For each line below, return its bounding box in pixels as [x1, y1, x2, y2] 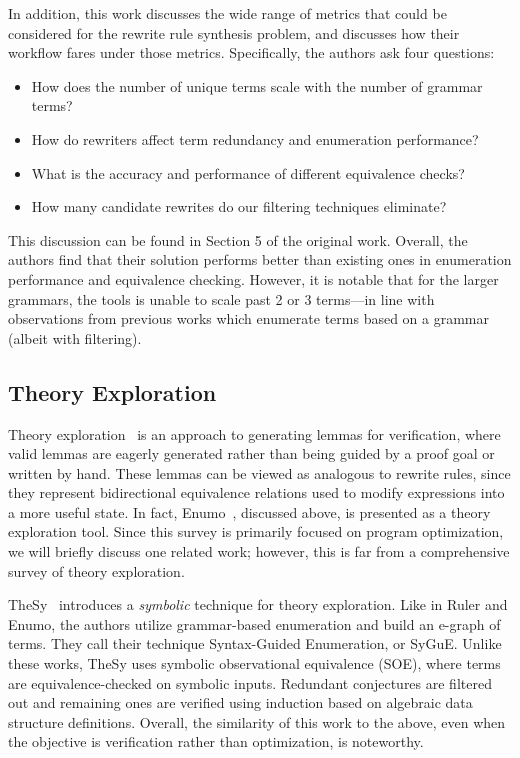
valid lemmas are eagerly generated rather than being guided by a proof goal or [8, 443, 495, 464]
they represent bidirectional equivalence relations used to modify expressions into [8, 482, 505, 503]
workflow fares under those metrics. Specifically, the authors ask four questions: [8, 42, 495, 63]
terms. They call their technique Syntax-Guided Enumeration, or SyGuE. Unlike [8, 633, 502, 654]
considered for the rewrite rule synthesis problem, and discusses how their [8, 22, 460, 43]
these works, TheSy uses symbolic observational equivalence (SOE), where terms [8, 653, 501, 674]
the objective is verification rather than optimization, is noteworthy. [8, 731, 424, 752]
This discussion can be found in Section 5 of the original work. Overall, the [8, 229, 468, 250]
